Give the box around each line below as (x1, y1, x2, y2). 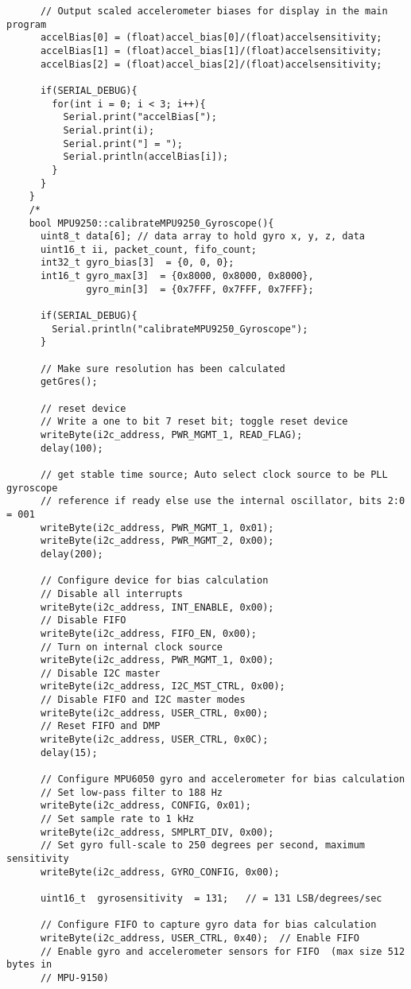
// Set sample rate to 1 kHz (40, 813, 195, 825)
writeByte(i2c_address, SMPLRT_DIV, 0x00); (40, 826, 274, 838)
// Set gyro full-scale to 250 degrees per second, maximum (40, 840, 366, 851)
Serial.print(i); (63, 124, 155, 136)
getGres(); (40, 376, 98, 388)
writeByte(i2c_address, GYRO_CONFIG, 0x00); (40, 866, 280, 878)
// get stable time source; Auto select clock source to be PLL (40, 468, 388, 480)
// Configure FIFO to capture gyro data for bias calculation (40, 919, 377, 931)
